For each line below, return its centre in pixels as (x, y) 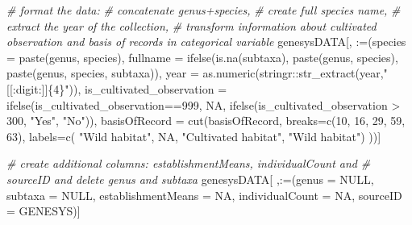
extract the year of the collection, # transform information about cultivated (191, 25)
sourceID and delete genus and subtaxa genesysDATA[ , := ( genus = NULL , (190, 179)
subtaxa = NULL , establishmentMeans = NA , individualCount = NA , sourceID (204, 195)
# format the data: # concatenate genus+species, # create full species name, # (204, 10)
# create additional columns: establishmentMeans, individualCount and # (189, 163)
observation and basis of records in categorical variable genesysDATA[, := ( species (206, 42)
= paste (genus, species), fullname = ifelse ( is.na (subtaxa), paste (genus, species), (202, 57)
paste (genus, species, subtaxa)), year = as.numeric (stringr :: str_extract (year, (195, 73)
